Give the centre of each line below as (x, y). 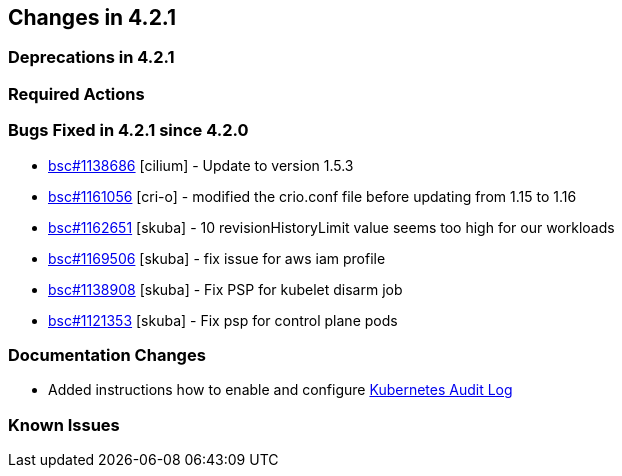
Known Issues (64, 424)
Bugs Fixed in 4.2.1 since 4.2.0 (128, 130)
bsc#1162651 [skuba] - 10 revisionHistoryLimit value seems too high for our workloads (331, 227)
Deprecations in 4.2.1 (91, 57)
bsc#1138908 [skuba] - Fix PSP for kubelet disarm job (225, 289)
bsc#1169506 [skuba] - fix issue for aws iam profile (217, 258)
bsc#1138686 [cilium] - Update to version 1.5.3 (201, 165)
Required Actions (76, 93)
